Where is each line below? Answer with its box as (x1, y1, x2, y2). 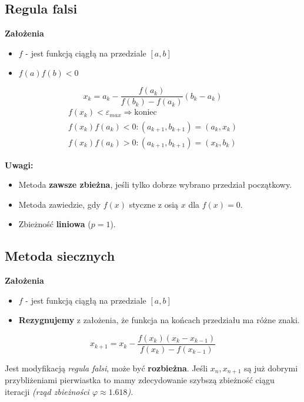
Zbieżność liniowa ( (18, 218, 91, 230)
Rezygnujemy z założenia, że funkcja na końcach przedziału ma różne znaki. (18, 314, 300, 326)
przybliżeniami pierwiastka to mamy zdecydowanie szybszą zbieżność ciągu (5, 374, 275, 386)
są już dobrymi (244, 361, 298, 374)
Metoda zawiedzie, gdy (18, 198, 101, 210)
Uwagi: (5, 158, 34, 171)
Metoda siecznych (5, 247, 115, 265)
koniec (134, 108, 157, 117)
